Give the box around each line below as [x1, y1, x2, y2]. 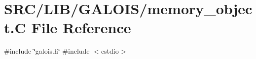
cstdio [101, 46, 119, 56]
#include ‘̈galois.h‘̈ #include [4, 46, 90, 56]
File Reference [31, 18, 131, 38]
